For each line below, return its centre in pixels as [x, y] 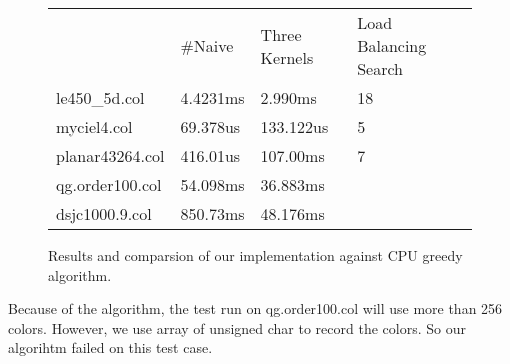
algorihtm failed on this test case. [110, 347]
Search [380, 68]
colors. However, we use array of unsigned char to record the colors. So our [237, 327]
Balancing [392, 45]
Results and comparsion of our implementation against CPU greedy [255, 255]
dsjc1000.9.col [104, 213]
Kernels [287, 57]
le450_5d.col [100, 97]
